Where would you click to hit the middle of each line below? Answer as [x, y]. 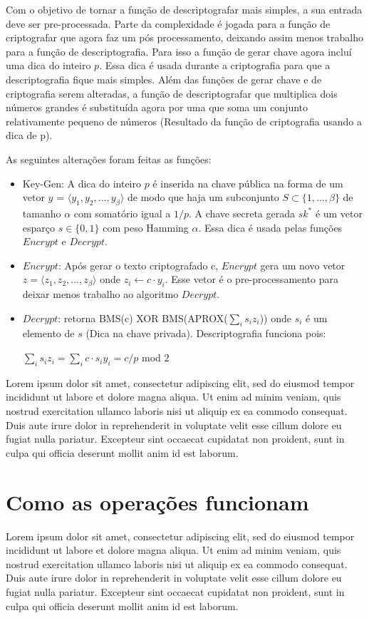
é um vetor [339, 213]
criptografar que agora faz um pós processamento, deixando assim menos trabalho [184, 37]
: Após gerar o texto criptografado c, [138, 265]
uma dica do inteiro [48, 65]
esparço [39, 227]
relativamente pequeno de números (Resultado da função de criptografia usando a [184, 121]
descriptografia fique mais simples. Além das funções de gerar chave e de [164, 79]
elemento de [48, 333]
